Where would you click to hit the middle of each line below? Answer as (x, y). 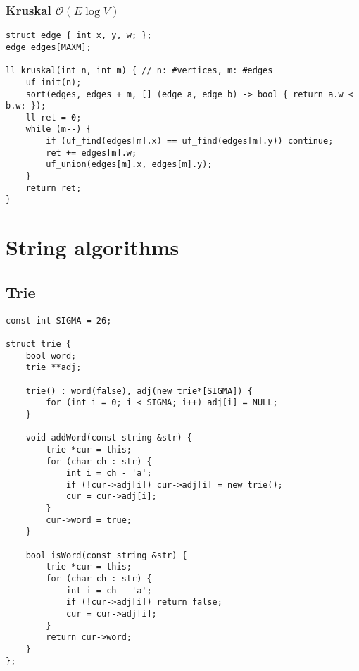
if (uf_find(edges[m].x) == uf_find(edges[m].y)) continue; (190, 141)
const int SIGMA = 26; (59, 320)
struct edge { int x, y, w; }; (79, 36)
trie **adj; (53, 368)
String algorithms (93, 247)
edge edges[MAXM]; (49, 47)
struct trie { (39, 344)
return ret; (53, 188)
